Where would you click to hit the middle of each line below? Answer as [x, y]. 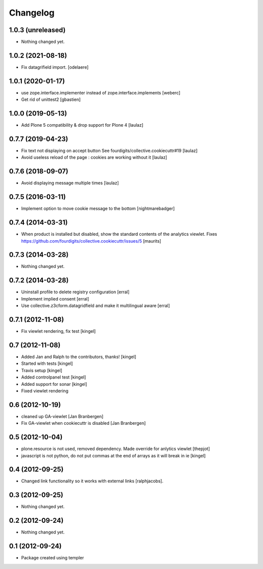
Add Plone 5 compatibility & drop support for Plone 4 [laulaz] [82, 125]
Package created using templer [53, 558]
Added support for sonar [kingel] [54, 384]
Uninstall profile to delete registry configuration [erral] [75, 292]
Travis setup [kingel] [42, 370]
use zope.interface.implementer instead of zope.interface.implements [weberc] [101, 93]
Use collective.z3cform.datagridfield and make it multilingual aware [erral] [95, 306]
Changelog [32, 13]
